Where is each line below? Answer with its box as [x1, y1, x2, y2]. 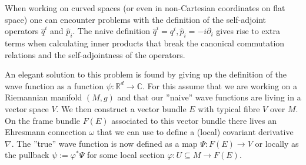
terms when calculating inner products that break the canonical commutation [5, 36, 285, 49]
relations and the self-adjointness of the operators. [5, 48, 185, 60]
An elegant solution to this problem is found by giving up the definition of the [5, 68, 287, 80]
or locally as [255, 137, 299, 149]
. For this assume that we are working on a [142, 79, 298, 92]
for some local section [87, 149, 165, 161]
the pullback [5, 149, 49, 161]
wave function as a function [5, 79, 104, 92]
